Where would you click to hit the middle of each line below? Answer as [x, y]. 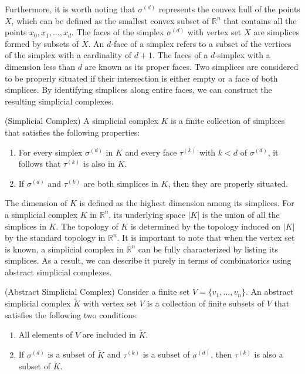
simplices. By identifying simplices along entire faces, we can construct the [138, 90]
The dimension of [36, 203]
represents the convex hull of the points [229, 9]
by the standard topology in [55, 237]
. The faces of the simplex [118, 32]
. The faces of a [180, 55]
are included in [109, 334]
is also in [99, 164]
